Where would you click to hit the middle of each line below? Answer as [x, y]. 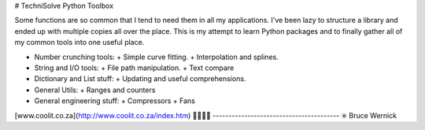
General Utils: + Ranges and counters [95, 90]
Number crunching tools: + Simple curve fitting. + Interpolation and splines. [156, 57]
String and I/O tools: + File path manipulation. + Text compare [134, 68]
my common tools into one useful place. [79, 43]
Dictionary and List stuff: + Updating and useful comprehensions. [140, 79]
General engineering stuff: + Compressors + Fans [115, 101]
